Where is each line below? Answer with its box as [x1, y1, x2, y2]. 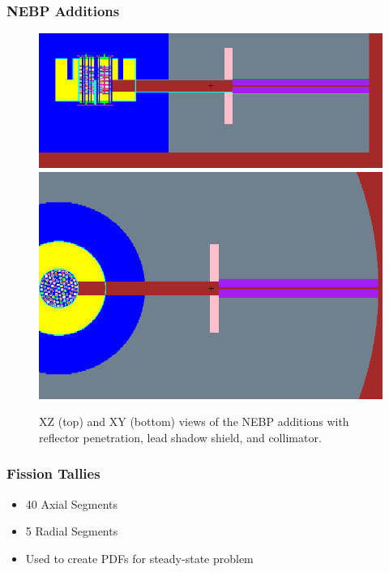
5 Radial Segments [25, 523, 118, 540]
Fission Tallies [6, 463, 100, 484]
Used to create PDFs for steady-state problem [25, 549, 254, 566]
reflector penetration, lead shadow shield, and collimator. [39, 428, 322, 445]
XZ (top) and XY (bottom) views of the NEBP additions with [39, 413, 349, 430]
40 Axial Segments [25, 495, 118, 512]
